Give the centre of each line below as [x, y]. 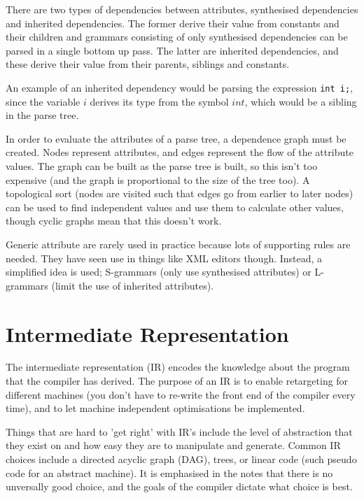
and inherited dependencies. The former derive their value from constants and [173, 23]
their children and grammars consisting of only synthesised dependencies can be [177, 37]
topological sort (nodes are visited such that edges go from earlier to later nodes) [180, 193]
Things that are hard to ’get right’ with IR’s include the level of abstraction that [179, 431]
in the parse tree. [42, 115]
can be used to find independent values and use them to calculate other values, [175, 207]
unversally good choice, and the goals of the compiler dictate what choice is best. [179, 486]
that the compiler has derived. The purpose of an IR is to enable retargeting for [177, 381]
